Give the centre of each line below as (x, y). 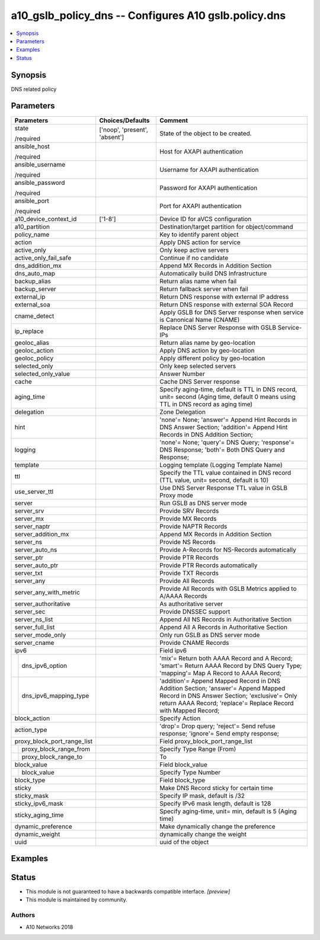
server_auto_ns (36, 549)
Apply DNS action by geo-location (207, 350)
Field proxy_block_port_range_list (206, 741)
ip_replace (29, 331)
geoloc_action (34, 350)
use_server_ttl (34, 491)
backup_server (35, 289)
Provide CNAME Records (194, 642)
